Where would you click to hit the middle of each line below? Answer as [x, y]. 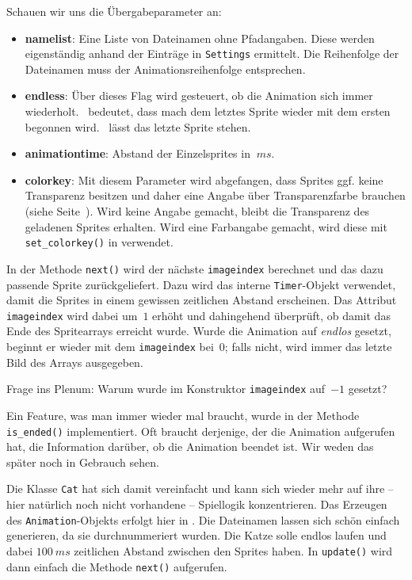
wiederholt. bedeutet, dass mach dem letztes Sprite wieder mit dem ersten [208, 111]
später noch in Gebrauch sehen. [83, 462]
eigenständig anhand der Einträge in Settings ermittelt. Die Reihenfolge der [212, 53]
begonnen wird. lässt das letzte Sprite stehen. [138, 126]
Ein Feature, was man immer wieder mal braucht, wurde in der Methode [183, 415]
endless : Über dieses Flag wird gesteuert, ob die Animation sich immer [199, 95]
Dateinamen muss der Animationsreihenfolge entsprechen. [165, 69]
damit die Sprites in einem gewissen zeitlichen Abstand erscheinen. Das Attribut [202, 300]
